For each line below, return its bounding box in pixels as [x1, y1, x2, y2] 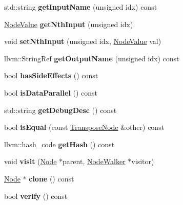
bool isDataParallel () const [4, 87, 98, 98]
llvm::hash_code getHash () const [4, 139, 115, 149]
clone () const [29, 173, 74, 184]
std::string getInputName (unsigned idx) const [4, 2, 157, 12]
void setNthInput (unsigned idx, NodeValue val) [4, 36, 161, 47]
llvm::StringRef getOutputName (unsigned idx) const [4, 53, 179, 63]
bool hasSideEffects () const [4, 70, 98, 81]
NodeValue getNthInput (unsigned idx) [4, 18, 133, 29]
